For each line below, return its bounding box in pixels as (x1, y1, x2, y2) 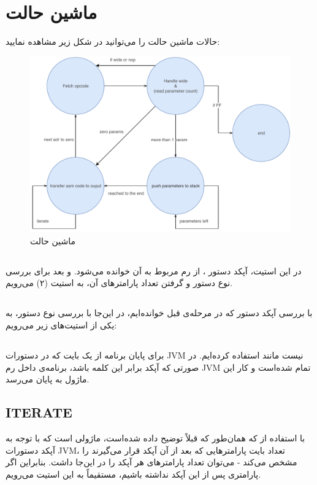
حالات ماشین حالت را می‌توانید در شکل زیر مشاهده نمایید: (6, 35, 220, 48)
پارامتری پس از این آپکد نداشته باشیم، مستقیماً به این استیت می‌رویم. (6, 467, 261, 480)
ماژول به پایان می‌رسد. (6, 373, 90, 386)
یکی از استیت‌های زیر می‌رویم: (6, 319, 117, 331)
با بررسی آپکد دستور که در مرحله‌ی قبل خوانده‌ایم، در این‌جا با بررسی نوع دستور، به (6, 306, 313, 319)
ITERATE (6, 403, 72, 422)
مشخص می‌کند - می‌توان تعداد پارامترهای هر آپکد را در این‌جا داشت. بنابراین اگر (6, 456, 297, 468)
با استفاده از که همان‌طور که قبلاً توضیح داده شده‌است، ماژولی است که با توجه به (6, 431, 305, 444)
